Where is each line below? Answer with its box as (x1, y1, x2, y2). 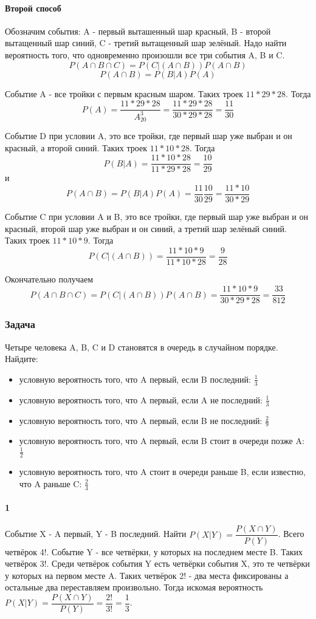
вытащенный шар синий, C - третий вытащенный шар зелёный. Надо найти (5, 36, 287, 49)
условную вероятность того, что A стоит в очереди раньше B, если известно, (19, 465, 306, 478)
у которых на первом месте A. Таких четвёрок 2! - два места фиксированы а (5, 569, 289, 581)
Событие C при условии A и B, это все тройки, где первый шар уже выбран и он (5, 210, 308, 222)
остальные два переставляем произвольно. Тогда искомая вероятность (5, 581, 263, 593)
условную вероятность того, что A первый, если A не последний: (19, 393, 263, 406)
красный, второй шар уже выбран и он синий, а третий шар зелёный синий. (5, 222, 287, 234)
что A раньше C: (19, 477, 82, 490)
